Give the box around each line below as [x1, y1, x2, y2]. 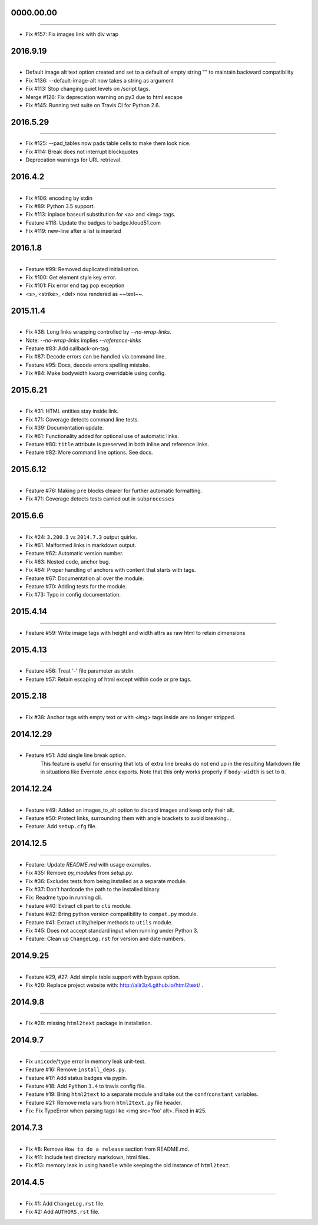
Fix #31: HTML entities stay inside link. [25, 407, 119, 415]
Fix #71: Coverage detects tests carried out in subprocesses [25, 495, 175, 502]
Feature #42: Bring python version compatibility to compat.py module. [25, 911, 198, 918]
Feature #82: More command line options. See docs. [25, 449, 153, 456]
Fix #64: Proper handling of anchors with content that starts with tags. [25, 567, 196, 574]
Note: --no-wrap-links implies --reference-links [25, 337, 141, 344]
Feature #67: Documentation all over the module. [25, 575, 144, 582]
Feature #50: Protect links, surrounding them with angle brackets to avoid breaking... [25, 814, 231, 822]
